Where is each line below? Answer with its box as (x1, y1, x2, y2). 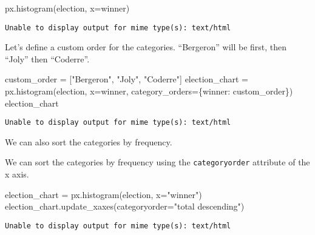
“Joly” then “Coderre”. (5, 52, 90, 65)
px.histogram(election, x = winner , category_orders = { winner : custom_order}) (5, 85, 293, 98)
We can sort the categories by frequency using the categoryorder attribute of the (5, 156, 310, 168)
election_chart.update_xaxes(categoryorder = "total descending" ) (5, 200, 245, 213)
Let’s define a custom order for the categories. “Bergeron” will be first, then (5, 41, 287, 53)
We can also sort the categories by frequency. (5, 135, 172, 148)
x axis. (5, 168, 29, 180)
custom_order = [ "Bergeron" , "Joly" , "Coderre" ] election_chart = (5, 73, 248, 85)
